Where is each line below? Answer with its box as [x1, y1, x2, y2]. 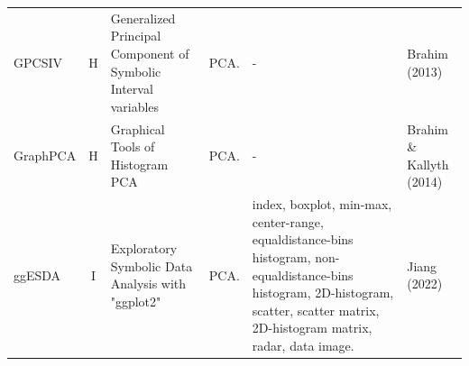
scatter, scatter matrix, [252, 300, 380, 319]
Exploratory [110, 239, 178, 258]
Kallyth [407, 154, 449, 173]
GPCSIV [14, 52, 62, 71]
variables [110, 96, 160, 115]
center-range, [252, 212, 324, 231]
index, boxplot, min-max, [252, 195, 392, 214]
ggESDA [14, 265, 61, 284]
